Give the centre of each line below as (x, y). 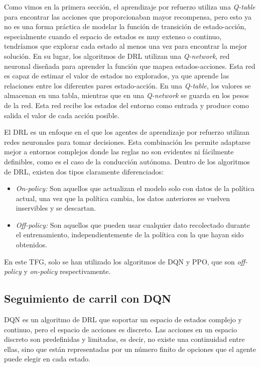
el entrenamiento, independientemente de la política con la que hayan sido (130, 235)
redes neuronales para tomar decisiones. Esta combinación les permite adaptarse (127, 142)
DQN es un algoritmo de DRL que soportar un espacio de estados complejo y (123, 319)
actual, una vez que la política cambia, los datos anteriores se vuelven (123, 198)
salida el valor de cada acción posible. (62, 115)
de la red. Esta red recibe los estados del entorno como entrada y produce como (126, 105)
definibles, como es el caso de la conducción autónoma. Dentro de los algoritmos (127, 161)
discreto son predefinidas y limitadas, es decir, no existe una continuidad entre (124, 339)
